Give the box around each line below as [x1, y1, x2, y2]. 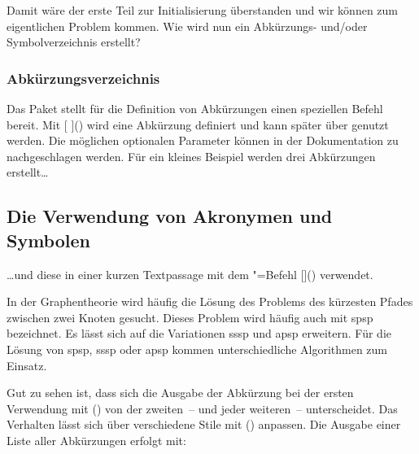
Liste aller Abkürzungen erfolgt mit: [7, 431, 186, 448]
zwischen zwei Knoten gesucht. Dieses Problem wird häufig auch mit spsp [7, 308, 373, 325]
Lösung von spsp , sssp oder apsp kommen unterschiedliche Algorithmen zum [7, 340, 388, 357]
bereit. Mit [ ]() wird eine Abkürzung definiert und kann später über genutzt [7, 116, 389, 133]
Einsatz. [7, 356, 47, 373]
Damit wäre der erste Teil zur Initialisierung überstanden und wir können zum [7, 2, 398, 18]
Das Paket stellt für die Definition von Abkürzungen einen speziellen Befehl [7, 100, 383, 116]
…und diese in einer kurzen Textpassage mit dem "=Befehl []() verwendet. [7, 265, 373, 282]
